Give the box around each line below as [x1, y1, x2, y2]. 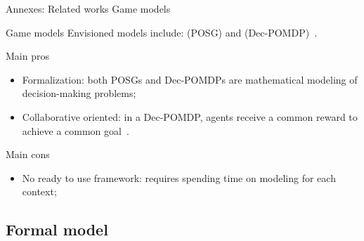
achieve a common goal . [22, 123, 129, 138]
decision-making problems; [22, 86, 136, 100]
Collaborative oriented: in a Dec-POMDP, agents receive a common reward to [22, 109, 358, 124]
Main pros [6, 48, 49, 63]
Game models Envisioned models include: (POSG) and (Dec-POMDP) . [6, 25, 318, 39]
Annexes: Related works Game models [6, 1, 171, 15]
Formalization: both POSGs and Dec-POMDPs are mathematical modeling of [22, 72, 358, 86]
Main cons [6, 147, 50, 162]
